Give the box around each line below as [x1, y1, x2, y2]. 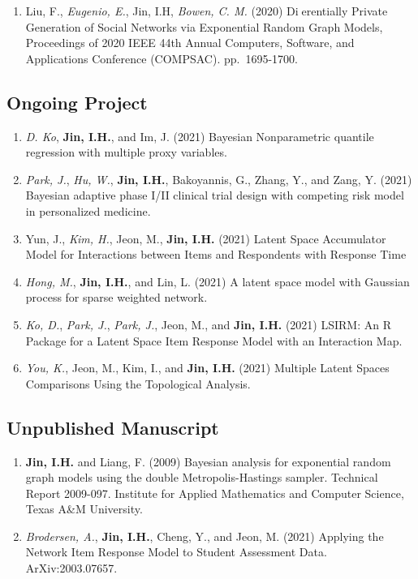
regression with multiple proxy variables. [25, 144, 227, 161]
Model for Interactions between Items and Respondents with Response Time [25, 246, 407, 263]
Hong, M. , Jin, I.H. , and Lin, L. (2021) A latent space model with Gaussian [25, 272, 410, 289]
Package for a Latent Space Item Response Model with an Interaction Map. [25, 332, 403, 349]
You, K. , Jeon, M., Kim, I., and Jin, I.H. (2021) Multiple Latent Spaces [25, 359, 390, 376]
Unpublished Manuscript [6, 414, 219, 440]
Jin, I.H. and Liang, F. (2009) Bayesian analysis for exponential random [25, 452, 391, 470]
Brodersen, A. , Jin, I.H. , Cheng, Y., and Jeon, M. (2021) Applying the [25, 527, 384, 544]
